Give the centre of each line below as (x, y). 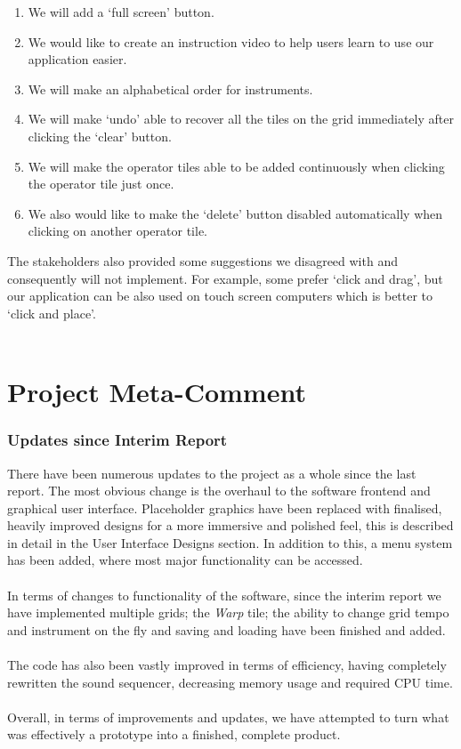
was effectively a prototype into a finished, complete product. (174, 734)
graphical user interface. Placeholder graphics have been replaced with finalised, (225, 507)
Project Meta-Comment (157, 392)
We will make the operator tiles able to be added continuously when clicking (236, 166)
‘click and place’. (52, 313)
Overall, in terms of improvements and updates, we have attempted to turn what (228, 717)
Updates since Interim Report (117, 440)
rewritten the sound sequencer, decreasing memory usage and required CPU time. (230, 682)
